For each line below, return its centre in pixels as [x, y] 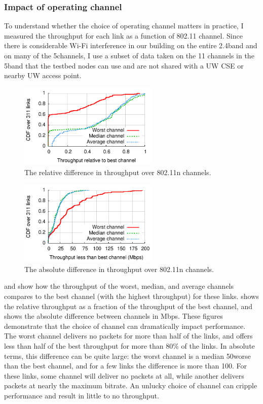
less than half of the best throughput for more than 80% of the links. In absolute [129, 345]
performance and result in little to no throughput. [82, 395]
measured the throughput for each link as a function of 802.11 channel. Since [123, 35]
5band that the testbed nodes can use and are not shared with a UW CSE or [124, 65]
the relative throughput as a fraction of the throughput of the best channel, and [128, 306]
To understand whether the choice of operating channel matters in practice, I [124, 26]
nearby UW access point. [43, 75]
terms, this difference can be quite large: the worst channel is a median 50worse [127, 356]
